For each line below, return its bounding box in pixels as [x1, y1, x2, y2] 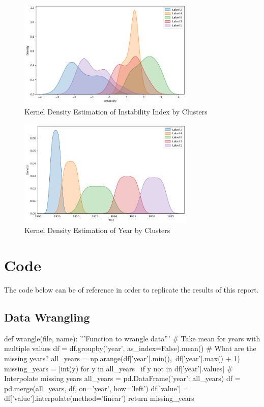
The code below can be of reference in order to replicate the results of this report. [4, 284, 259, 295]
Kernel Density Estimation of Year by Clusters [24, 225, 170, 236]
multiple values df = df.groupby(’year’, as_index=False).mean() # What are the [4, 343, 256, 354]
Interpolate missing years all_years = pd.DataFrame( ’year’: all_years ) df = [4, 373, 241, 384]
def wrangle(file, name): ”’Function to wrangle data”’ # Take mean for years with [4, 333, 260, 343]
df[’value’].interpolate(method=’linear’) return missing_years [4, 393, 194, 403]
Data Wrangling [4, 309, 90, 325]
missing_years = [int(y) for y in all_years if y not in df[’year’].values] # [4, 363, 233, 373]
